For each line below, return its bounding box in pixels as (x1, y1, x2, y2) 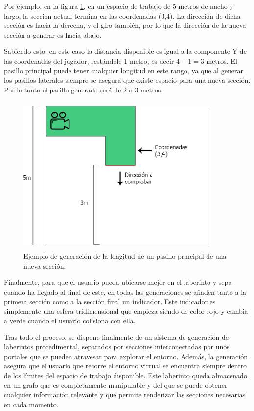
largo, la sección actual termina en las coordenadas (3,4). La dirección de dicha (4, 10, 241, 21)
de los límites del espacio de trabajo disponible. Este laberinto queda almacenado (4, 370, 247, 380)
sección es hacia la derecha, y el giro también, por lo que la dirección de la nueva (4, 20, 246, 30)
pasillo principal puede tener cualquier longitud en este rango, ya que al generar (4, 65, 243, 75)
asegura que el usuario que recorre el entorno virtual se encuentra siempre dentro (4, 361, 247, 371)
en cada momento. (4, 399, 59, 409)
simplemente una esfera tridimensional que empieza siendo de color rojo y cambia (4, 306, 248, 316)
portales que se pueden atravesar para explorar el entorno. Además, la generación (4, 351, 248, 361)
